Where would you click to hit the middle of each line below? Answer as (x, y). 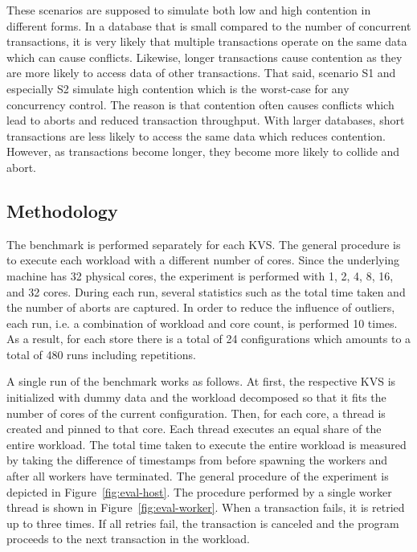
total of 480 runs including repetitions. (101, 354)
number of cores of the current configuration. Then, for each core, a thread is (196, 413)
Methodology (62, 210)
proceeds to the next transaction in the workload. (128, 539)
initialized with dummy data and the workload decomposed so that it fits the (196, 397)
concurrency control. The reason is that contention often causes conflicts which (200, 104)
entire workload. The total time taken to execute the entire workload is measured (206, 444)
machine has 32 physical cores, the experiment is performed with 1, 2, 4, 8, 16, (200, 275)
